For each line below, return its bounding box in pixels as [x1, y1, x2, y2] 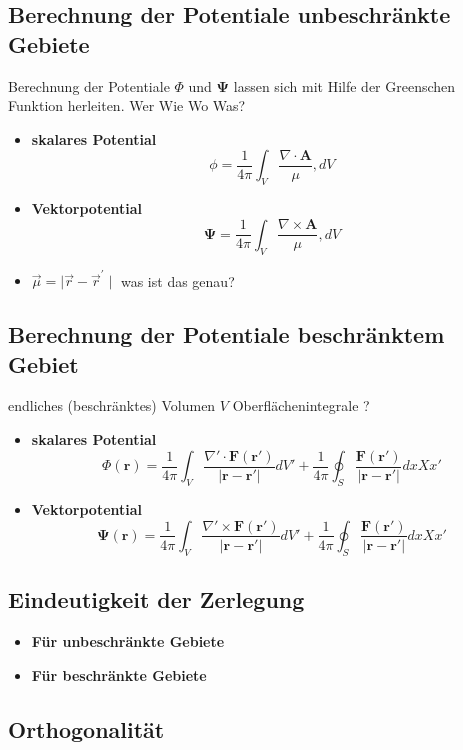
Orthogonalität [8, 713, 165, 744]
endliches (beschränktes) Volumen [8, 395, 216, 416]
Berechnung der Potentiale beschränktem [8, 319, 445, 350]
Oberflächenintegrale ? [232, 395, 370, 416]
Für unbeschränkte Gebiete [31, 630, 225, 651]
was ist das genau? [120, 270, 235, 291]
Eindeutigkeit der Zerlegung [8, 584, 305, 615]
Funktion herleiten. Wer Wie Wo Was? [8, 95, 246, 116]
